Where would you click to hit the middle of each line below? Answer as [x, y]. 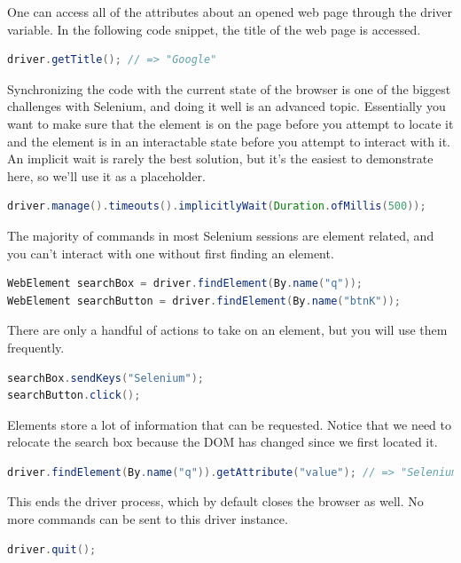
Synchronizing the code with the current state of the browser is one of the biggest [229, 88]
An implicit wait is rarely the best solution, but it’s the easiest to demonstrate [220, 159]
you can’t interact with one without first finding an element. [171, 253]
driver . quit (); [52, 549]
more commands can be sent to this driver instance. [148, 519]
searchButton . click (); [74, 396]
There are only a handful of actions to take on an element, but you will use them [227, 330]
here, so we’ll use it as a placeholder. [106, 175]
